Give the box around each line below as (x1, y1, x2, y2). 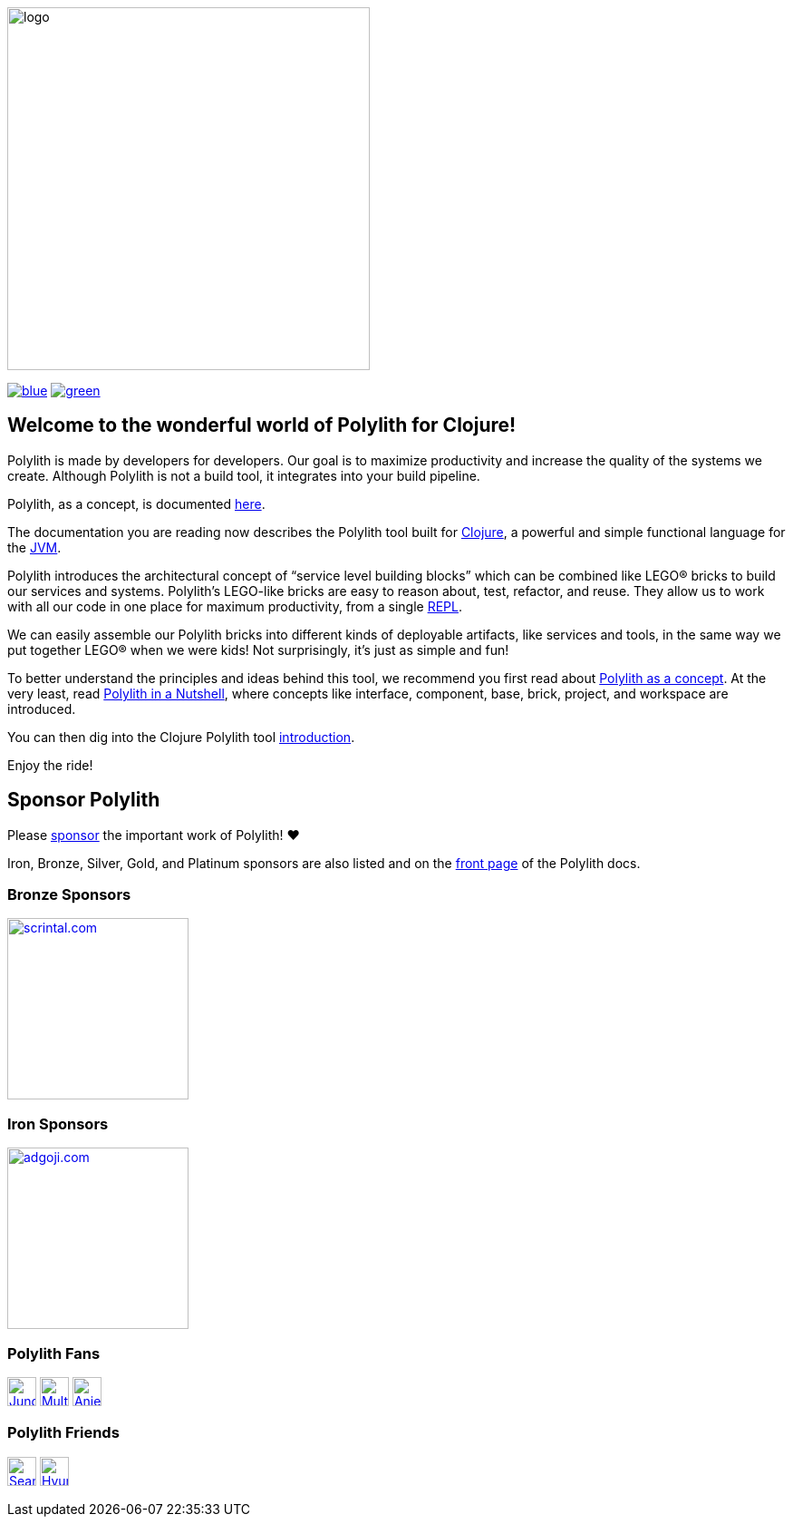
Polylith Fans (7, 1343, 101, 1363)
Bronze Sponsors (7, 885, 131, 904)
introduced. (7, 700, 76, 717)
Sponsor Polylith (7, 788, 160, 812)
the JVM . (7, 539, 62, 555)
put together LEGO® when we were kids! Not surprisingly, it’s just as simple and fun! (7, 641, 509, 658)
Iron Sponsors (7, 1114, 109, 1133)
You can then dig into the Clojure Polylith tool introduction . (7, 728, 355, 745)
